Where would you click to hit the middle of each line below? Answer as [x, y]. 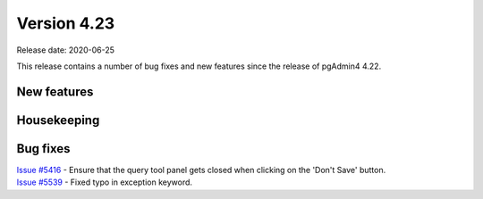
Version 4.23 [66, 23]
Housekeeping [58, 120]
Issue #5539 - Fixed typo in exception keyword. [104, 182]
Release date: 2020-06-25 [66, 50]
